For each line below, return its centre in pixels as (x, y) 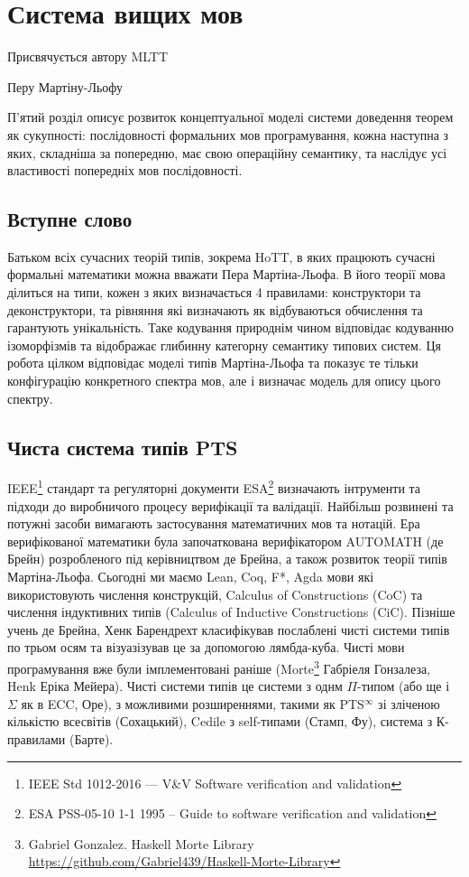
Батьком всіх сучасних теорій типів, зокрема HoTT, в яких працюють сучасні (221, 256)
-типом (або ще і (404, 686)
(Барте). (92, 739)
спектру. (30, 398)
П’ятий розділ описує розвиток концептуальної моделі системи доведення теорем (230, 117)
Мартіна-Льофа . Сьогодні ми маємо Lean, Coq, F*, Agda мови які (191, 577)
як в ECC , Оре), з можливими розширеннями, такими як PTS (193, 703)
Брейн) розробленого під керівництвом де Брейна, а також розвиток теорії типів (227, 559)
